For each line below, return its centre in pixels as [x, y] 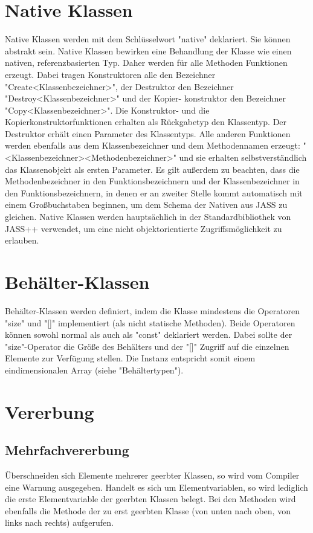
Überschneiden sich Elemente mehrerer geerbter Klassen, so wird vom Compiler [152, 475]
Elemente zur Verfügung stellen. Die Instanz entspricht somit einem [130, 358]
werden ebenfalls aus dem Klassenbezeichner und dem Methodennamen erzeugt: [153, 145]
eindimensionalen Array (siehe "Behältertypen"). [94, 370]
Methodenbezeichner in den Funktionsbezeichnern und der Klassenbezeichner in [152, 181]
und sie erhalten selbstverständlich [243, 157]
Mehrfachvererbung [67, 450]
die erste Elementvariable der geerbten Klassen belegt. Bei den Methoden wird [150, 499]
